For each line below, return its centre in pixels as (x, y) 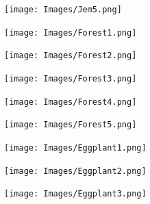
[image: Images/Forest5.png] (71, 125)
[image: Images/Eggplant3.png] (75, 194)
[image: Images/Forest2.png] (71, 56)
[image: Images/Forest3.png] (71, 78)
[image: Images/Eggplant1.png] (75, 148)
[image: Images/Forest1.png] (71, 33)
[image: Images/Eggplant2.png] (75, 171)
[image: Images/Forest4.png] (71, 102)
